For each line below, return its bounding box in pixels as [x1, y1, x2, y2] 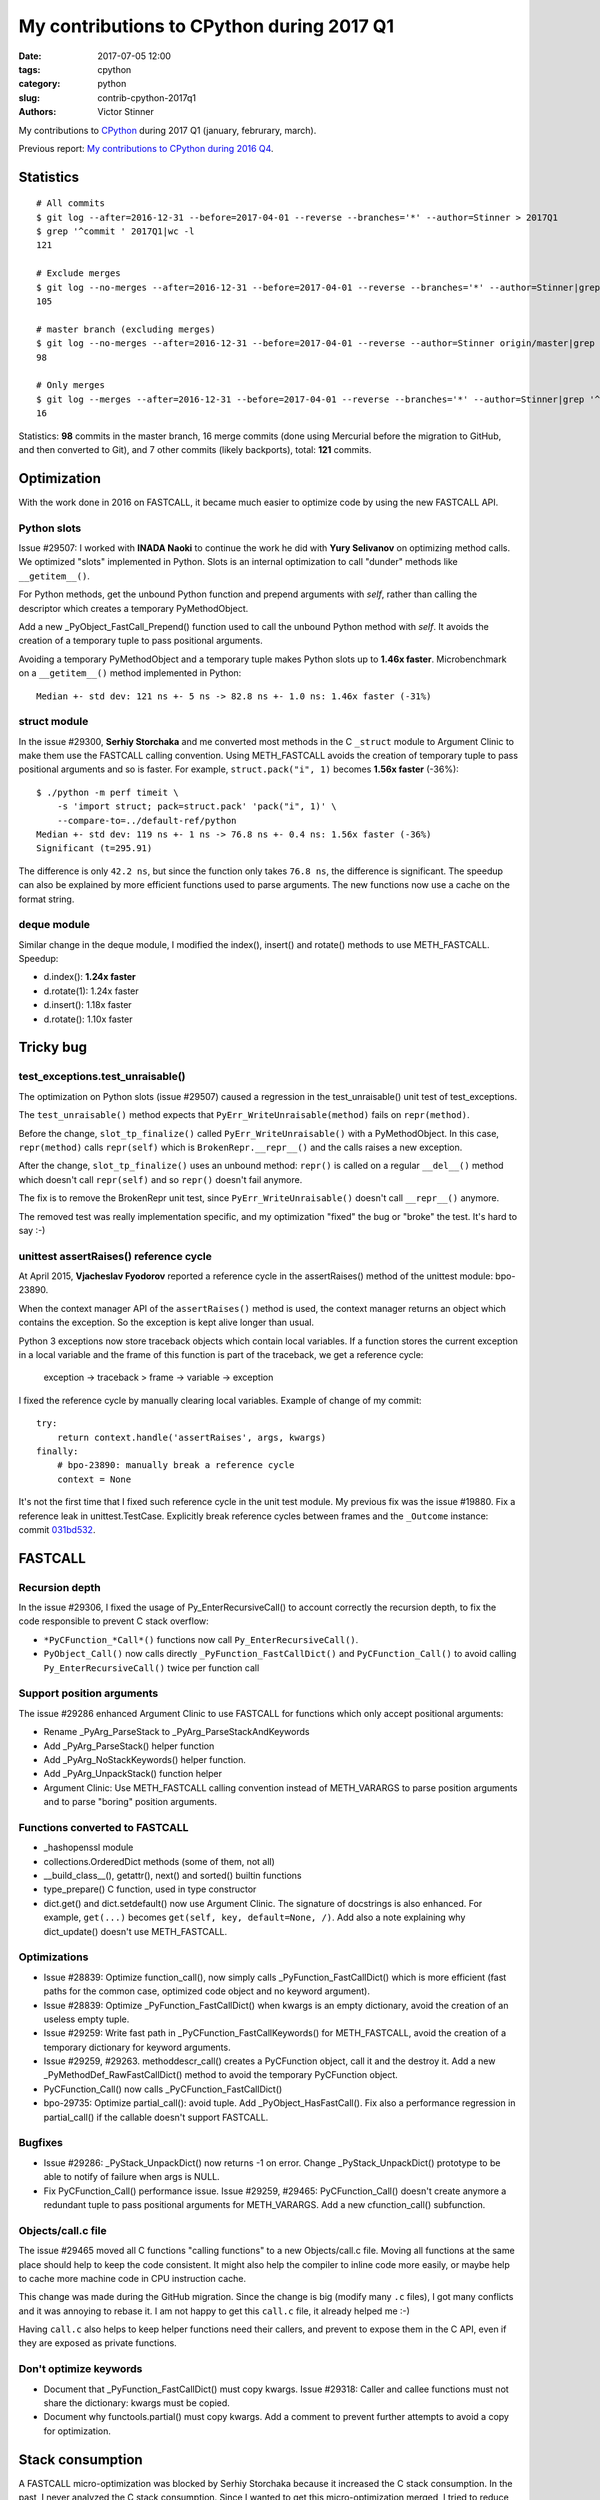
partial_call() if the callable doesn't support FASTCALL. [43, 2111, 269, 2123]
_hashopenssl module [43, 1841, 134, 1854]
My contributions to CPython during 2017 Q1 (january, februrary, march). [18, 124, 317, 136]
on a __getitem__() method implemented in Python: [18, 667, 242, 679]
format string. [18, 893, 75, 905]
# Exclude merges [36, 268, 121, 279]
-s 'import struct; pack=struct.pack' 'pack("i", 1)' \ [56, 801, 337, 812]
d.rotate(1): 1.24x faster [43, 985, 139, 997]
